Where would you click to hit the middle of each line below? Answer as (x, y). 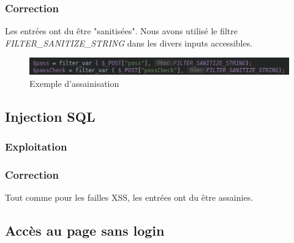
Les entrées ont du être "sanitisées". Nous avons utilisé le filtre (122, 31)
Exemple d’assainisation (74, 83)
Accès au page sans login (85, 230)
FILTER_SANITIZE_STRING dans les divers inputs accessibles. (129, 43)
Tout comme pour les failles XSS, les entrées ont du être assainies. (129, 197)
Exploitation (36, 146)
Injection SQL (50, 116)
